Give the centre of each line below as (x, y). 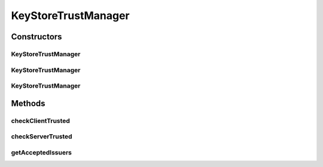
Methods (28, 103)
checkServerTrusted (42, 137)
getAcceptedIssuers (41, 152)
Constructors (36, 37)
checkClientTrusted (40, 120)
